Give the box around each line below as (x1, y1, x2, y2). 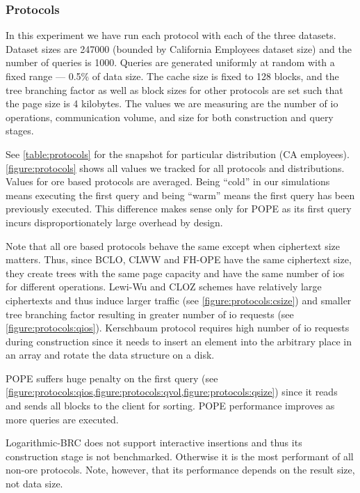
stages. (6, 123, 34, 138)
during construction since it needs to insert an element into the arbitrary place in (6, 334, 352, 348)
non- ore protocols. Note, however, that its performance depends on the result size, (6, 462, 355, 477)
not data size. (6, 476, 63, 491)
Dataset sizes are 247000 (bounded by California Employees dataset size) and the (6, 41, 352, 56)
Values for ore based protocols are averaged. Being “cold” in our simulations (6, 174, 330, 189)
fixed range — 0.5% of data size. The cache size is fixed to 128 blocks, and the (6, 69, 339, 83)
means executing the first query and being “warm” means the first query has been (6, 187, 355, 202)
